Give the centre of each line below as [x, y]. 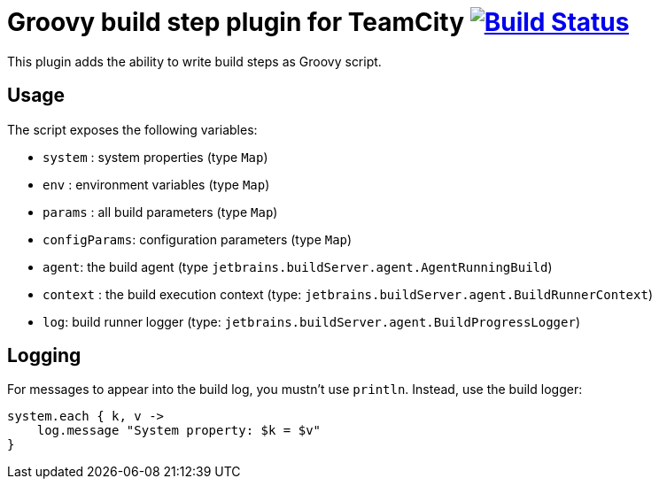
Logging [44, 356]
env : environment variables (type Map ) [156, 184]
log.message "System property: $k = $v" [179, 431]
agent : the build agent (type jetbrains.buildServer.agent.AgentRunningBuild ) [298, 266]
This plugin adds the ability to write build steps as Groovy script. [194, 61]
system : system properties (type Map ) [155, 157]
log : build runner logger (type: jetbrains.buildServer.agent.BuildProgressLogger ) [311, 321]
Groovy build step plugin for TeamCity [236, 22]
